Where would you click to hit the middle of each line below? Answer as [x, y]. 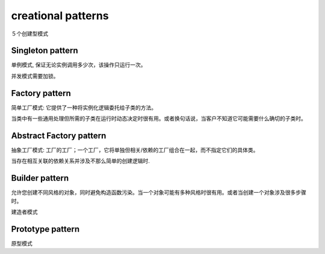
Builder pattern [40, 178]
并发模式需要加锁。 [35, 76]
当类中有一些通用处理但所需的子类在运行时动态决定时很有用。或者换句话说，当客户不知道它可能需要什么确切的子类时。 [159, 119]
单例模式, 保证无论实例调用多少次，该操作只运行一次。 [79, 65]
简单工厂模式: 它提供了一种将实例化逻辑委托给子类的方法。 [84, 107]
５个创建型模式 [29, 34]
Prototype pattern [45, 229]
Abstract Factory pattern [59, 135]
